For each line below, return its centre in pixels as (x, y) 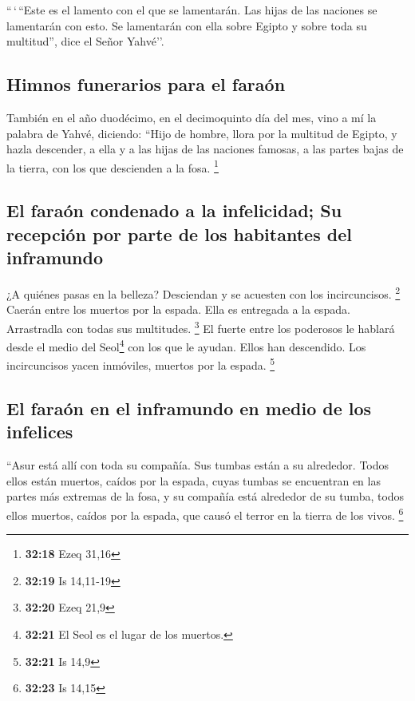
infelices (40, 432)
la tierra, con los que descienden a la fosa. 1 (113, 166)
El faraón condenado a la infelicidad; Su (174, 210)
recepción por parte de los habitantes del (179, 234)
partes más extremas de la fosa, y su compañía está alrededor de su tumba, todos (206, 496)
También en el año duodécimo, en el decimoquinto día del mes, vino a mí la (192, 117)
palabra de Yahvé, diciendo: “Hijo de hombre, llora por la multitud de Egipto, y (202, 133)
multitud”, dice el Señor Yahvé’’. (85, 41)
